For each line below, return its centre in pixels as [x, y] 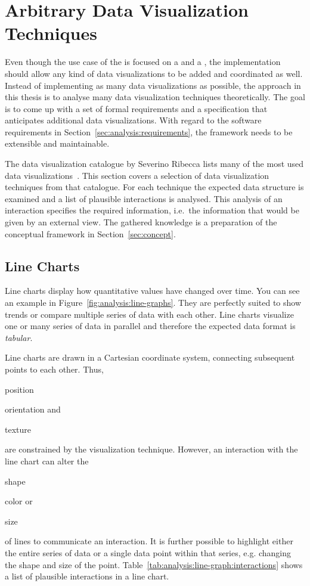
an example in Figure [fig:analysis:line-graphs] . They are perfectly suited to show [153, 303]
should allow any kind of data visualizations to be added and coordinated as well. [154, 73]
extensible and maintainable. [57, 143]
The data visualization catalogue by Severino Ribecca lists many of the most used [154, 164]
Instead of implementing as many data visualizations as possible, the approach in [153, 85]
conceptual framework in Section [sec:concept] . [90, 233]
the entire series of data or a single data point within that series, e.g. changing [148, 552]
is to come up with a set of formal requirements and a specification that [136, 108]
